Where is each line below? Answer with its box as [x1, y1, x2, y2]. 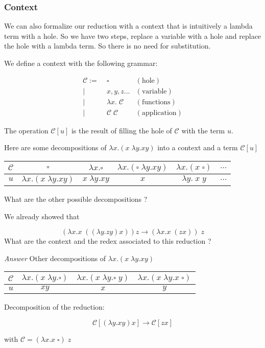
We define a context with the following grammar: [4, 58, 158, 68]
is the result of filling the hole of [71, 125, 172, 135]
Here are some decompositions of [4, 142, 107, 153]
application [141, 109, 177, 117]
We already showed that [4, 211, 80, 221]
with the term [181, 125, 225, 135]
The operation [4, 125, 49, 135]
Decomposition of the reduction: [4, 301, 105, 312]
